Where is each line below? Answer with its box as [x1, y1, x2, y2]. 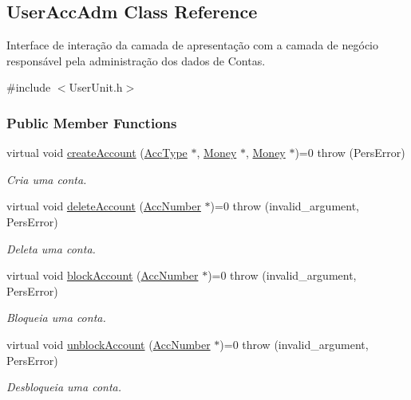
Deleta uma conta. [6, 240, 96, 257]
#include [6, 79, 51, 96]
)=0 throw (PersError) [294, 144, 405, 161]
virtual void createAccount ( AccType [6, 144, 188, 161]
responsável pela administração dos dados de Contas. [6, 52, 266, 69]
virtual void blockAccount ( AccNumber [6, 267, 199, 284]
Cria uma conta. [6, 171, 87, 187]
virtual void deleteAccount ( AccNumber [6, 198, 201, 214]
